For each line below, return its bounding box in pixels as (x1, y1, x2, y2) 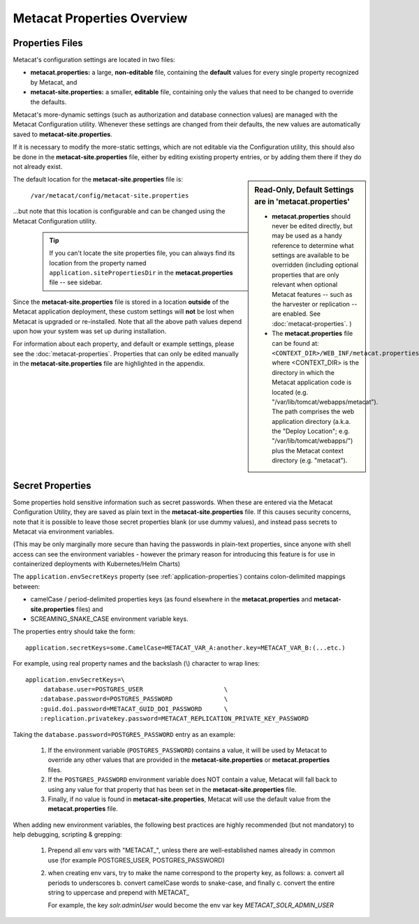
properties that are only (272, 270, 339, 279)
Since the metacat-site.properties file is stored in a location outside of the (13, 298, 230, 306)
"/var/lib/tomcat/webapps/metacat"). (272, 397, 378, 406)
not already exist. (13, 162, 63, 170)
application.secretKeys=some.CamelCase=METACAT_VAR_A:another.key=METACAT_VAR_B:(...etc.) (25, 643, 346, 652)
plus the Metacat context (272, 446, 344, 455)
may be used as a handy (272, 231, 342, 240)
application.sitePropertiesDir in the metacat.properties (49, 269, 233, 277)
